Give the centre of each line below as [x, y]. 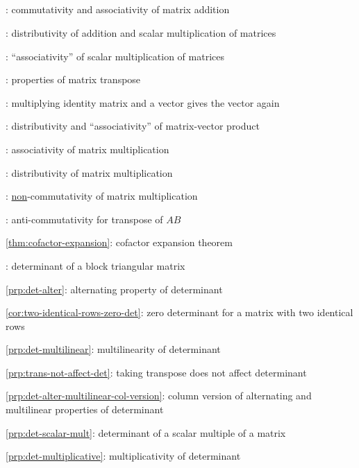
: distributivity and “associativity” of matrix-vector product [133, 126]
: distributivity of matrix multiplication [89, 172]
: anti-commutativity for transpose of [84, 219]
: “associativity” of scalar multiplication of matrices [115, 56]
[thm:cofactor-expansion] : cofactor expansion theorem [119, 242]
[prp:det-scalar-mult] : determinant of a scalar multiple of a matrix [146, 432]
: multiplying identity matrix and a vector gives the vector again [143, 102]
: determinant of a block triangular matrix [95, 265]
